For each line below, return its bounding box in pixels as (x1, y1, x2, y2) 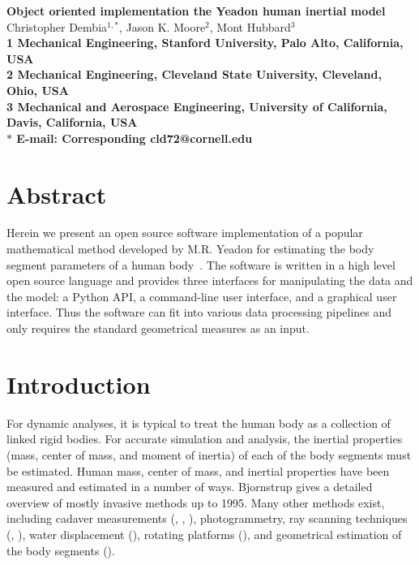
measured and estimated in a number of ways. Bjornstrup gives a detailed (6, 478, 373, 495)
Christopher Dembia (6, 18, 108, 35)
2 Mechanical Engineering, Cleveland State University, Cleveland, (6, 66, 382, 83)
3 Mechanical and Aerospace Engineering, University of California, (6, 97, 387, 114)
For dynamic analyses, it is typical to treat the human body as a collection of (6, 414, 391, 431)
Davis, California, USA (6, 114, 138, 131)
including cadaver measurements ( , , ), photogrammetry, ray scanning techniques (6, 510, 408, 527)
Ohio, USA (6, 81, 69, 98)
